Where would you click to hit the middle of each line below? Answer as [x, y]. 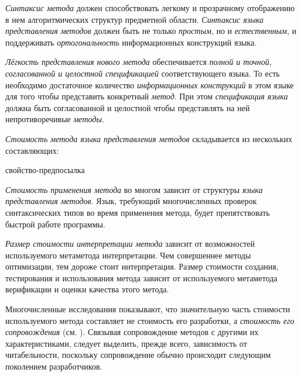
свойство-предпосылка [45, 170]
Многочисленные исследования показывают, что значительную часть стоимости [148, 309]
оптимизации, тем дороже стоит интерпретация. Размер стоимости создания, [142, 266]
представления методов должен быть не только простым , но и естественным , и [151, 31]
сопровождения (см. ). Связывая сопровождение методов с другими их [132, 332]
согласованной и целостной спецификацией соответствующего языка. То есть [143, 73]
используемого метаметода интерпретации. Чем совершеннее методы [128, 255]
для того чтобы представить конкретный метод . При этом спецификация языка [147, 96]
